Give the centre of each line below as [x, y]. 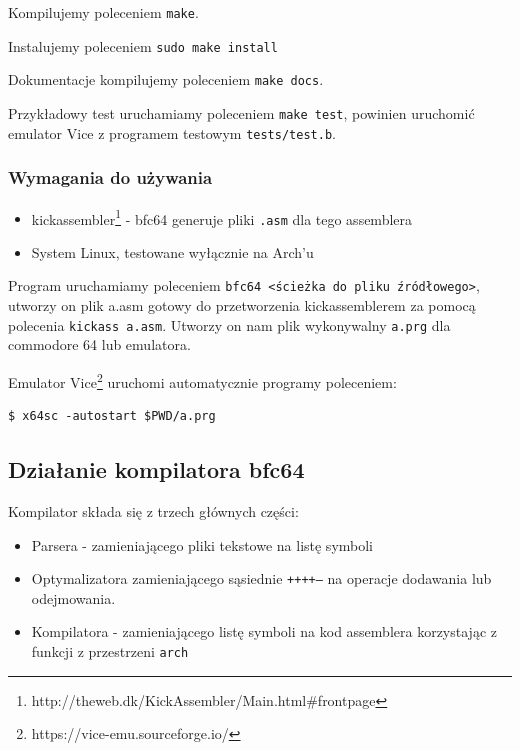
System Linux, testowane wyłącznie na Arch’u [172, 251]
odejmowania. [73, 597]
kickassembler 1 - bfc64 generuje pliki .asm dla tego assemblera [222, 217]
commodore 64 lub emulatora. [99, 344]
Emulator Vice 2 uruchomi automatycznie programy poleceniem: [202, 380]
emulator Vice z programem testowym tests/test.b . [172, 132]
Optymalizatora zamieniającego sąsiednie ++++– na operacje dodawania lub [261, 578]
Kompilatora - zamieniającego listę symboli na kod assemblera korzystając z [264, 631]
